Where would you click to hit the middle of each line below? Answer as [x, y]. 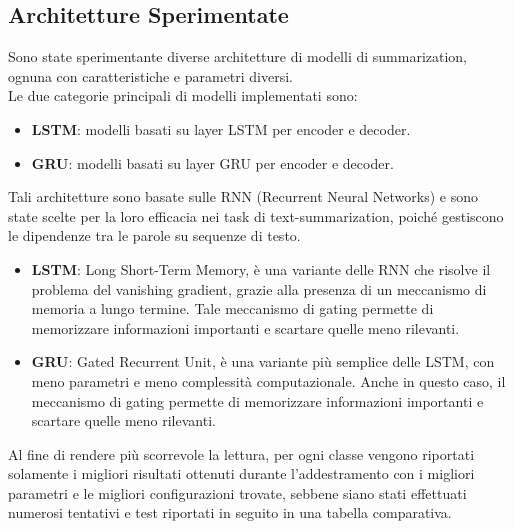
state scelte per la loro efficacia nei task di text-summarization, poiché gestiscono [256, 215]
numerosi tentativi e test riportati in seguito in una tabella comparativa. [230, 512]
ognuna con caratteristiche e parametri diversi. [151, 75]
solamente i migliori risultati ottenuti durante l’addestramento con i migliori [241, 473]
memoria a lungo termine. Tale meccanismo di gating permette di [232, 308]
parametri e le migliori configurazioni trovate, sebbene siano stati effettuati [237, 492]
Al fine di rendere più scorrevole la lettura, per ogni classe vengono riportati [241, 453]
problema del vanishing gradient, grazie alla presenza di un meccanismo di [259, 288]
